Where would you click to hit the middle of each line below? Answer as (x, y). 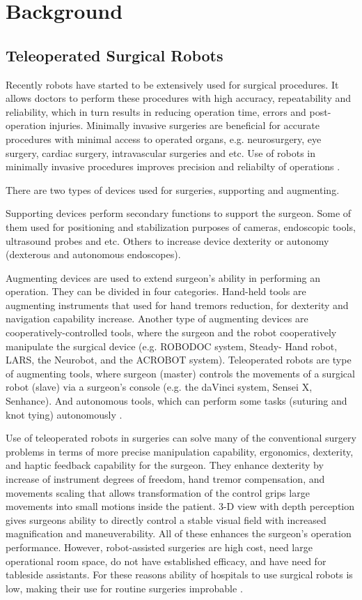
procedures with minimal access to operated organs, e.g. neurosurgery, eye (164, 138)
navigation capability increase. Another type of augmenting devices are (157, 318)
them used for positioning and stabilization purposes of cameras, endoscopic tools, (181, 226)
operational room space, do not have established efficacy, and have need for (166, 561)
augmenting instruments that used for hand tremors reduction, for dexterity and (177, 305)
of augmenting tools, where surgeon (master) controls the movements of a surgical (180, 373)
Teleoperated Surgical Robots (115, 55)
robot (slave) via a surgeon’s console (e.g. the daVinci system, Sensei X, (159, 387)
